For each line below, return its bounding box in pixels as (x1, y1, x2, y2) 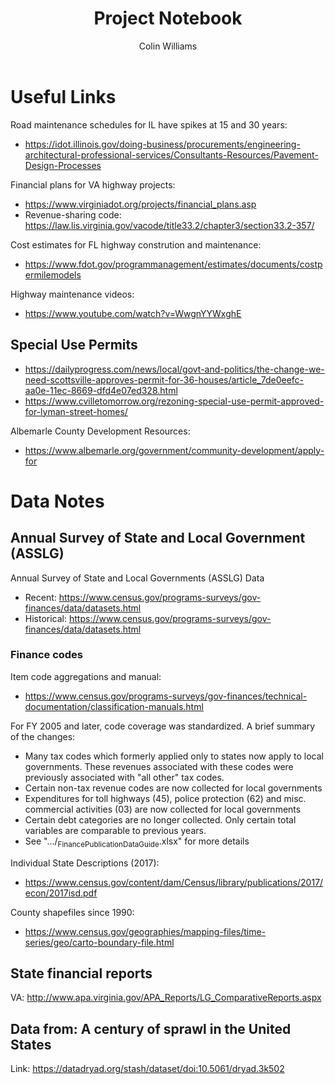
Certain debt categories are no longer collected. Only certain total (24, 813, 297, 826)
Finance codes (10, 648, 84, 662)
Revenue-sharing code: (24, 208, 122, 221)
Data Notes (10, 490, 105, 512)
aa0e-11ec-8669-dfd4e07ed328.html (24, 384, 178, 396)
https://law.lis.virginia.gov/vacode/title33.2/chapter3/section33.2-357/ (24, 219, 315, 231)
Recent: (24, 591, 57, 603)
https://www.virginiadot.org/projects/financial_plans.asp (24, 198, 257, 210)
